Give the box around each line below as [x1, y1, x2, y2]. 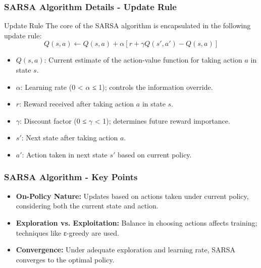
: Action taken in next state [22, 149, 108, 159]
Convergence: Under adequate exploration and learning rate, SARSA [16, 244, 236, 255]
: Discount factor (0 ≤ [20, 115, 87, 126]
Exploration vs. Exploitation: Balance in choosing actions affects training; [16, 217, 257, 228]
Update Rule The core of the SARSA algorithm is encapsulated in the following [4, 20, 251, 31]
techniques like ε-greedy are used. [16, 227, 119, 238]
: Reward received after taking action [19, 98, 134, 109]
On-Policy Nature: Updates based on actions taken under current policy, [16, 190, 249, 201]
